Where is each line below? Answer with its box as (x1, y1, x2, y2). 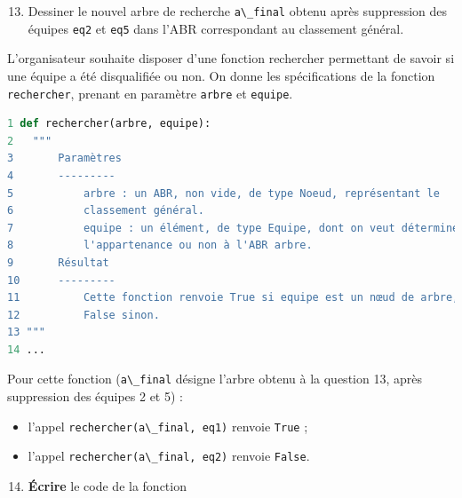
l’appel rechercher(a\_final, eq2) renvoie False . (28, 447, 310, 465)
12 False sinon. (7, 308, 160, 321)
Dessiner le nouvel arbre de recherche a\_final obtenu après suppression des (28, 2, 448, 20)
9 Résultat (7, 256, 109, 269)
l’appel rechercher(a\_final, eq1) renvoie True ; (28, 416, 308, 435)
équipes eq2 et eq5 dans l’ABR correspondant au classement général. (28, 19, 404, 37)
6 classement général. (7, 204, 204, 217)
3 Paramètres (7, 152, 122, 165)
